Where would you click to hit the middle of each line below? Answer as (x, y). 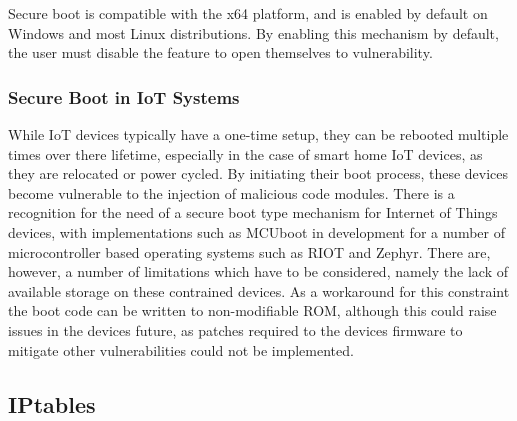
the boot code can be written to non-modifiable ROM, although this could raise (252, 310)
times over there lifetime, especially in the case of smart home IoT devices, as (245, 153)
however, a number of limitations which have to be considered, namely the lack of (258, 271)
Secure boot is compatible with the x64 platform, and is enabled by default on (248, 13)
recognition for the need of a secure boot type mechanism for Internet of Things (253, 212)
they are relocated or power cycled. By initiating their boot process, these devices (258, 173)
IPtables (52, 403)
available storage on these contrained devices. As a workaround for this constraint (259, 290)
